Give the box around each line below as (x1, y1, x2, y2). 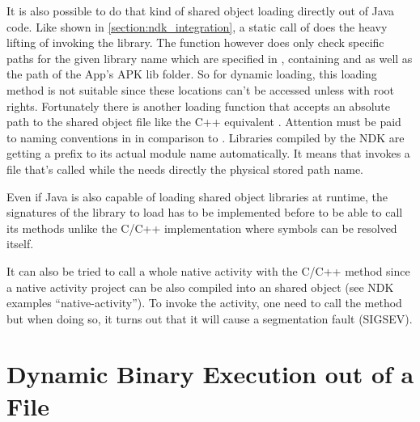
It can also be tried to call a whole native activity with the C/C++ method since (6, 262, 410, 279)
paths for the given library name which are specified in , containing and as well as (6, 49, 413, 66)
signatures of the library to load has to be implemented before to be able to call (6, 204, 403, 221)
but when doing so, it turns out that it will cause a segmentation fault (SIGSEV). (6, 310, 413, 327)
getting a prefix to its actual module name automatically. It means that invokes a (6, 145, 410, 162)
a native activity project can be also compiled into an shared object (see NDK (6, 278, 394, 295)
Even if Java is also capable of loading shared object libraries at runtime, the (6, 188, 388, 205)
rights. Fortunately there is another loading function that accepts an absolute (6, 97, 390, 114)
